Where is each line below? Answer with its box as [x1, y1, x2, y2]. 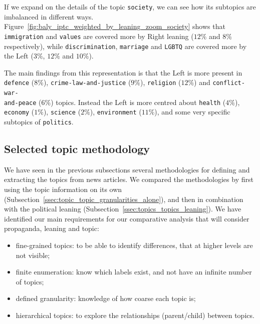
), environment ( [90, 106, 142, 117]
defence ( [4, 77, 35, 87]
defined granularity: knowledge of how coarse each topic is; [16, 293, 196, 303]
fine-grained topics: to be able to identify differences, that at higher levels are [16, 239, 253, 250]
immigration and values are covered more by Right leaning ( [4, 30, 194, 41]
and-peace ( [4, 96, 42, 107]
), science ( [43, 106, 81, 117]
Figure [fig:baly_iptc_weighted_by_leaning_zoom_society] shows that [4, 21, 225, 31]
